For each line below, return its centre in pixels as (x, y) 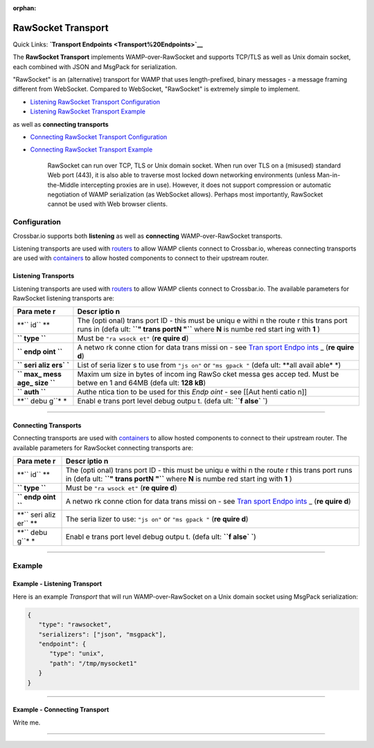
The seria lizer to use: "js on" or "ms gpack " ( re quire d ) (157, 519)
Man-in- (329, 175)
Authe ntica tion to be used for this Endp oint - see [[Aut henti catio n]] (192, 392)
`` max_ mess (39, 374)
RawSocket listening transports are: (63, 298)
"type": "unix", (77, 654)
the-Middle (63, 185)
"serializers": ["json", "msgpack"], (102, 634)
